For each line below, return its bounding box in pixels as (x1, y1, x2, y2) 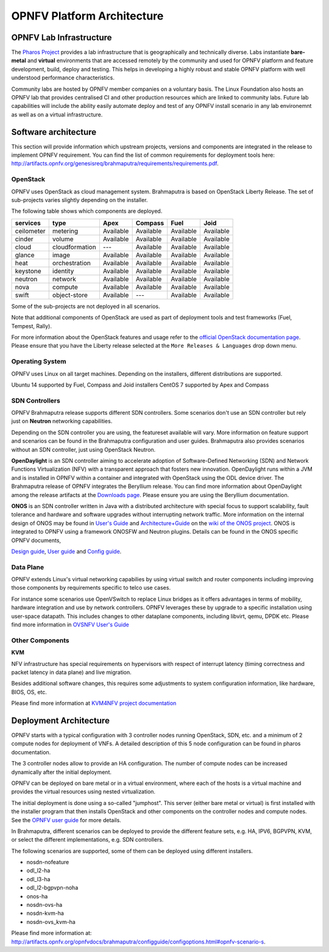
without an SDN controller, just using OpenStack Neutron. (11, 446, 156, 453)
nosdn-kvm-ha (26, 909, 64, 917)
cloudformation (52, 243, 97, 251)
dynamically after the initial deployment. (11, 768, 112, 776)
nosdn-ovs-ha (26, 901, 63, 909)
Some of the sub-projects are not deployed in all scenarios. (11, 302, 160, 310)
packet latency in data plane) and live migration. (11, 668, 132, 676)
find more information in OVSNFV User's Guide (11, 621, 129, 628)
